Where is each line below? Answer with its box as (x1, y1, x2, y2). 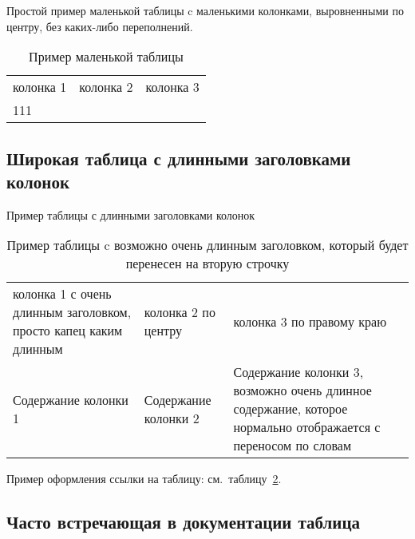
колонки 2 (144, 408, 200, 427)
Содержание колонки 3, (233, 363, 364, 382)
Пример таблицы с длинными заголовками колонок (6, 206, 255, 223)
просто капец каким (13, 321, 123, 340)
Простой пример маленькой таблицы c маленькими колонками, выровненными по (6, 2, 404, 18)
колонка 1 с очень (13, 284, 112, 303)
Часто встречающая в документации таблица (6, 509, 361, 534)
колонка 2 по (144, 303, 215, 322)
